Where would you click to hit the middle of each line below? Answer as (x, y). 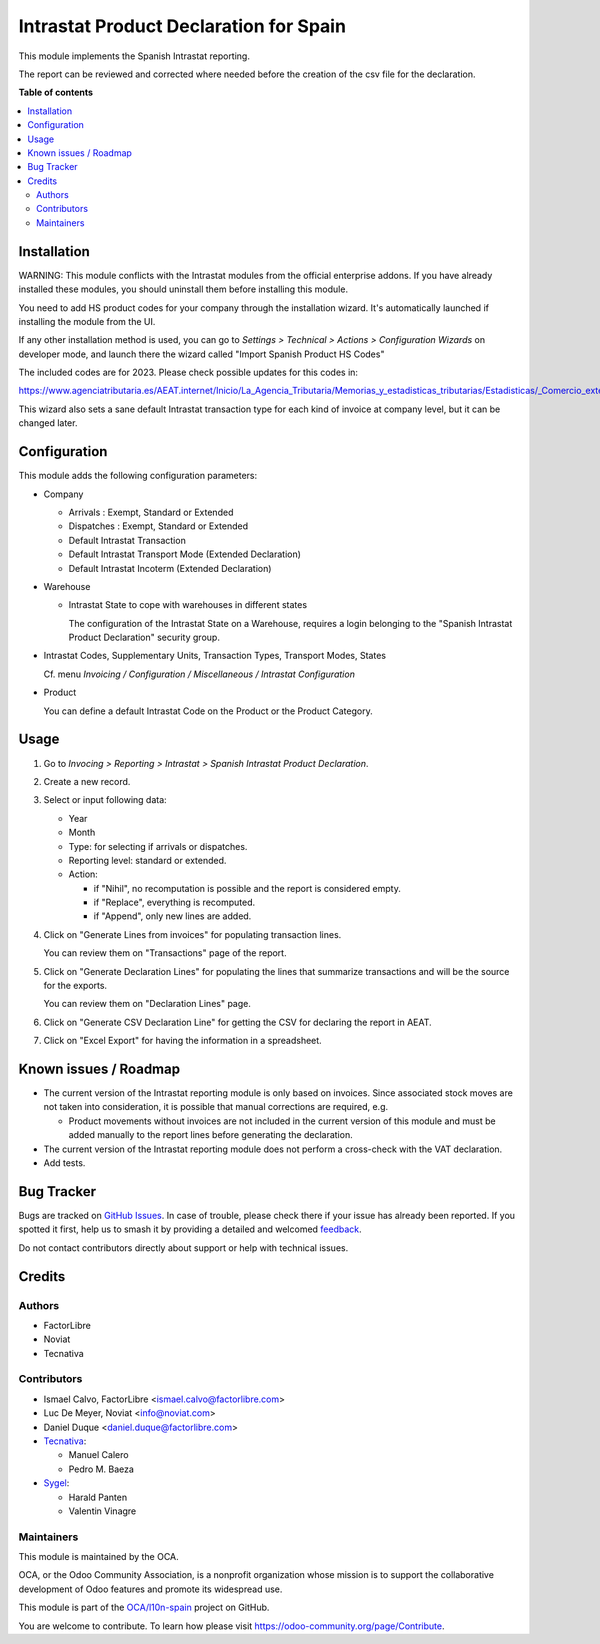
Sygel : (56, 1483)
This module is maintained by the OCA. (98, 1557)
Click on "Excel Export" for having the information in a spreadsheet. (182, 1041)
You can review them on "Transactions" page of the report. (165, 953)
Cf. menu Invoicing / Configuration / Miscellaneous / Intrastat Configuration (199, 674)
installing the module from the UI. (87, 321)
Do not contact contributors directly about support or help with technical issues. (183, 1247)
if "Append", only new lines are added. (172, 916)
